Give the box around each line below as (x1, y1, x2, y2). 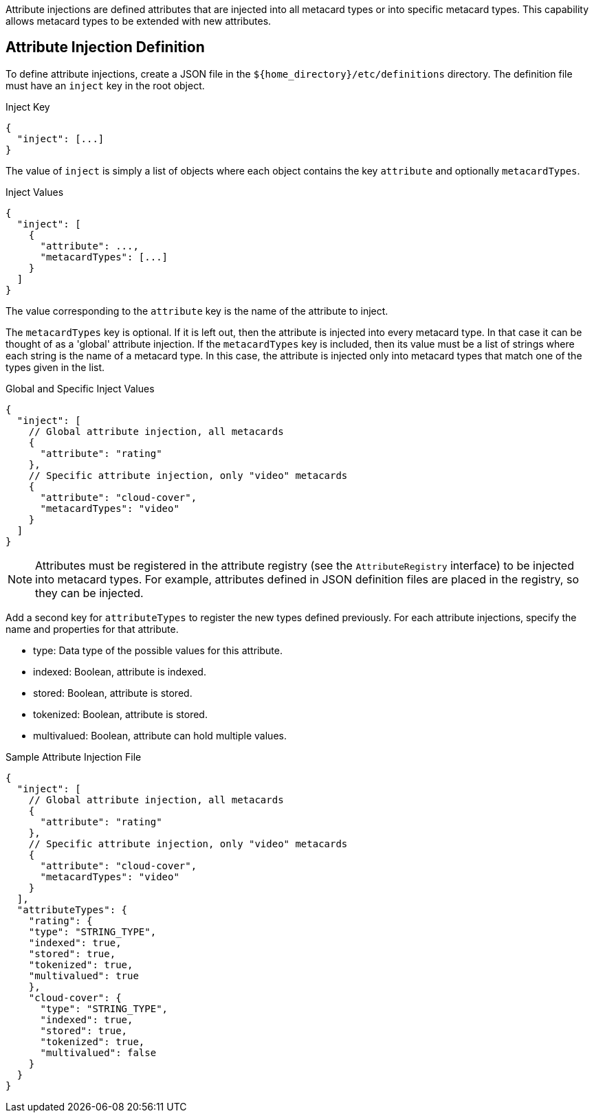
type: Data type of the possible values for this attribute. (33, 644, 283, 656)
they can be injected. (35, 585, 144, 600)
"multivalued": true (28, 970, 139, 981)
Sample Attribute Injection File (5, 750, 142, 763)
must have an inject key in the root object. (5, 79, 205, 91)
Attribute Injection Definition (5, 38, 205, 56)
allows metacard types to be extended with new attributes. (5, 15, 272, 27)
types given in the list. (5, 361, 105, 373)
